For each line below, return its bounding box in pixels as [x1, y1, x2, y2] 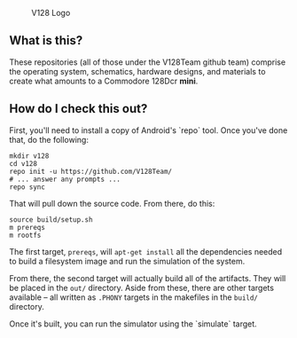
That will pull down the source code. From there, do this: [9, 198, 215, 208]
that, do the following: [9, 134, 89, 145]
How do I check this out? [9, 101, 148, 116]
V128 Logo [31, 8, 71, 18]
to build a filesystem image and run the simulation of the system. [9, 255, 246, 266]
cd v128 [9, 159, 38, 168]
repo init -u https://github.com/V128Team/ [9, 167, 173, 176]
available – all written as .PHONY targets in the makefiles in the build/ [9, 292, 259, 303]
